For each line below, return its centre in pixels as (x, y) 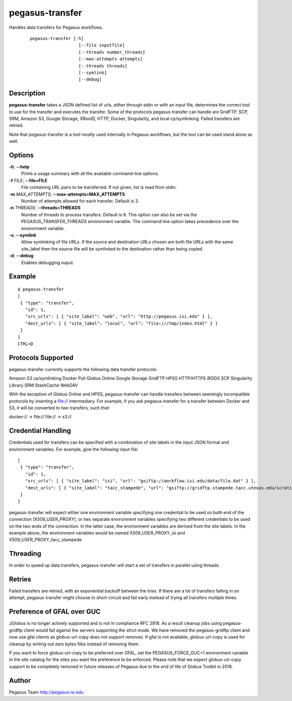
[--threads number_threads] (112, 52)
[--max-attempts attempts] (111, 59)
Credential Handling (40, 431)
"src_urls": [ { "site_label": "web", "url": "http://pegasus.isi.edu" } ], (119, 317)
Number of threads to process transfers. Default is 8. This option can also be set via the (109, 214)
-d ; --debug (21, 256)
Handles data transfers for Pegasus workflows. (56, 27)
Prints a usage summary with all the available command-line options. (90, 174)
